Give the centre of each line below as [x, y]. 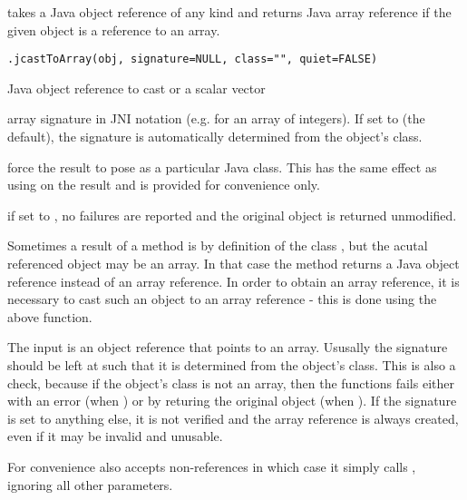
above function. [50, 316]
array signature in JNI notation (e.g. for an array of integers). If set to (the [216, 118]
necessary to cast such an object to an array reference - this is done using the [222, 299]
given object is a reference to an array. [114, 29]
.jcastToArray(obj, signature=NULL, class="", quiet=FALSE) [193, 59]
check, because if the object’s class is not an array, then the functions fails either [231, 382]
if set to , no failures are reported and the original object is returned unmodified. [232, 215]
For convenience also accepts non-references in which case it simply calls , [212, 466]
